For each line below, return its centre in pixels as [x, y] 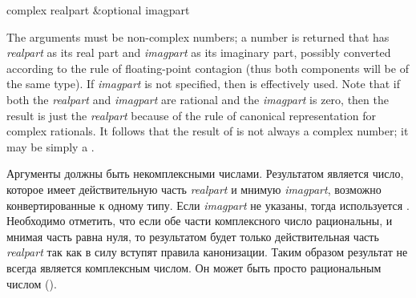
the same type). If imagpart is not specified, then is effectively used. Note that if [203, 84]
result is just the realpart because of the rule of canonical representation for [191, 115]
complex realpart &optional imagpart [98, 10]
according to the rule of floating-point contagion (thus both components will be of [208, 68]
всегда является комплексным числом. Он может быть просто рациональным [194, 267]
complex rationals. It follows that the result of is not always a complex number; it [208, 131]
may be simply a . [50, 146]
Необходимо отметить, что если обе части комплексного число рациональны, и [200, 221]
